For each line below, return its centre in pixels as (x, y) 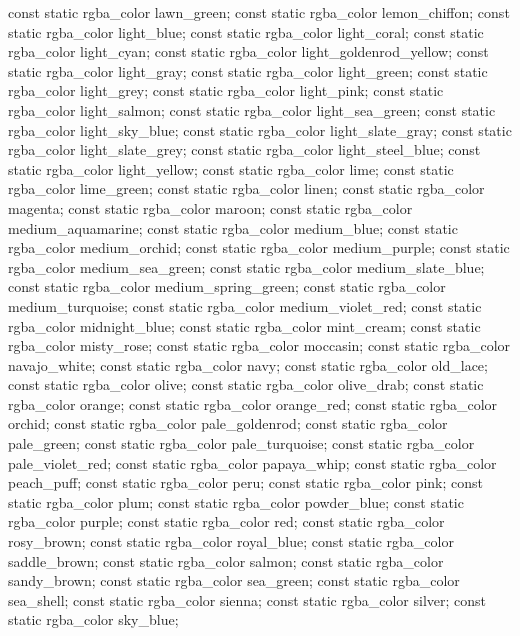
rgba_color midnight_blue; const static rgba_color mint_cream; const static (244, 325)
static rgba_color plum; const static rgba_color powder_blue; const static (236, 501)
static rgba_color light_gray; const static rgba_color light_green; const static (248, 70)
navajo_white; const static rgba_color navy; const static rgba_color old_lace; (248, 364)
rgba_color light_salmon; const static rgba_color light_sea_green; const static (252, 109)
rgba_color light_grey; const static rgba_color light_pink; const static (226, 90)
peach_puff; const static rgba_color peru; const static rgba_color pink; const (246, 482)
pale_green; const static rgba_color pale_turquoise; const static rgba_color (241, 443)
